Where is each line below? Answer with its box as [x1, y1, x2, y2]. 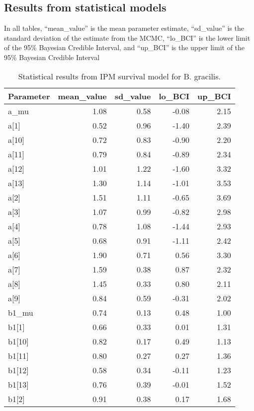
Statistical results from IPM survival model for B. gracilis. [18, 70, 221, 82]
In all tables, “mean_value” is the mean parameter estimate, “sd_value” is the [4, 23, 244, 33]
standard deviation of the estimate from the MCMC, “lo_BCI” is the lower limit [4, 32, 251, 43]
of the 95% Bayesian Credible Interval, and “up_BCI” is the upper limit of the [4, 42, 245, 53]
